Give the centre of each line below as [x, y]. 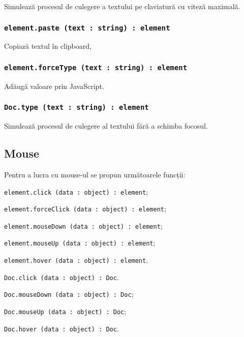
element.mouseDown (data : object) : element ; [83, 225]
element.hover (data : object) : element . [76, 260]
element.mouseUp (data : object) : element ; [80, 243]
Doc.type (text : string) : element [77, 108]
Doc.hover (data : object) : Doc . [62, 328]
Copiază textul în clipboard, [48, 46]
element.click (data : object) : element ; [76, 191]
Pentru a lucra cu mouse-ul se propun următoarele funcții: [95, 174]
